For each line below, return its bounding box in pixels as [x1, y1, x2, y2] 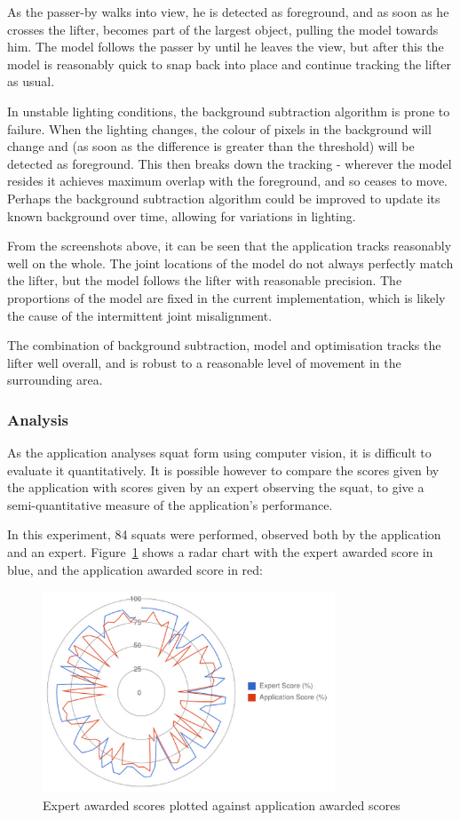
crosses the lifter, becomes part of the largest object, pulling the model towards [7, 20, 439, 38]
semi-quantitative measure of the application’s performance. [7, 495, 333, 513]
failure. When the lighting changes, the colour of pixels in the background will [7, 119, 432, 138]
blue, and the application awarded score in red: [7, 560, 263, 578]
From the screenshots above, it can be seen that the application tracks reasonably [7, 236, 452, 255]
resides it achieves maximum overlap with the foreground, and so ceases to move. [7, 171, 448, 190]
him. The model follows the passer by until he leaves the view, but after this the [7, 37, 444, 56]
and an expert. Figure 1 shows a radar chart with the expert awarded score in [7, 543, 433, 561]
